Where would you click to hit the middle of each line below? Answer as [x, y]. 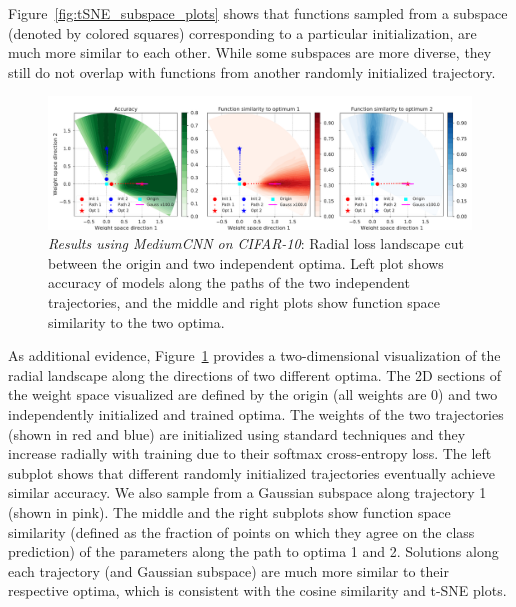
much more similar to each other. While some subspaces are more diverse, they [250, 52]
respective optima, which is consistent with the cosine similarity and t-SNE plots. [257, 590]
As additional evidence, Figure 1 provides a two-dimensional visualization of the [254, 355]
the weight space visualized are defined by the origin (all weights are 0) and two [253, 394]
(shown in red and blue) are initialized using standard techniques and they [237, 433]
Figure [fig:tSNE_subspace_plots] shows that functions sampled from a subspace [258, 13]
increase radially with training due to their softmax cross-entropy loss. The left [250, 453]
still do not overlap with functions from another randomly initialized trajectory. [252, 71]
